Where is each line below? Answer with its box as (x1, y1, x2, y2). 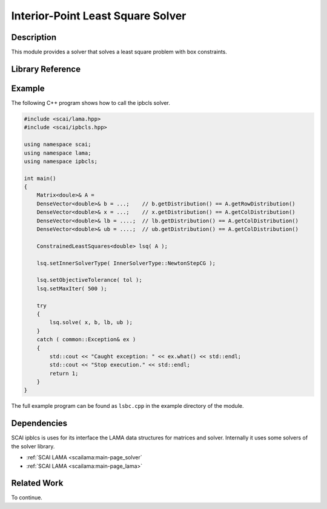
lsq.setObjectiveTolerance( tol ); (36, 276, 142, 284)
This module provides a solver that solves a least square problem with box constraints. (11, 48, 227, 56)
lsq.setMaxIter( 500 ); (36, 285, 107, 292)
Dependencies (11, 418, 68, 428)
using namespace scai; (24, 141, 91, 148)
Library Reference (11, 64, 81, 74)
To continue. (11, 494, 42, 501)
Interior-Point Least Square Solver (11, 9, 187, 22)
